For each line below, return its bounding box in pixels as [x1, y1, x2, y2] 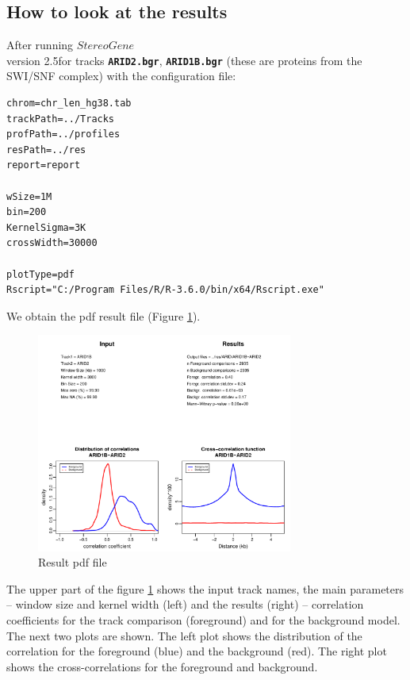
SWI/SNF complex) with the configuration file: [6, 67, 236, 84]
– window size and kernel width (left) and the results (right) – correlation [6, 596, 364, 613]
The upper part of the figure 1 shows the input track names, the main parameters [6, 580, 404, 597]
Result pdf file [38, 554, 107, 571]
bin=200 [6, 206, 47, 218]
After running [6, 36, 74, 53]
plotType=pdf [6, 268, 75, 280]
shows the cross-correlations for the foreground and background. [6, 658, 318, 674]
